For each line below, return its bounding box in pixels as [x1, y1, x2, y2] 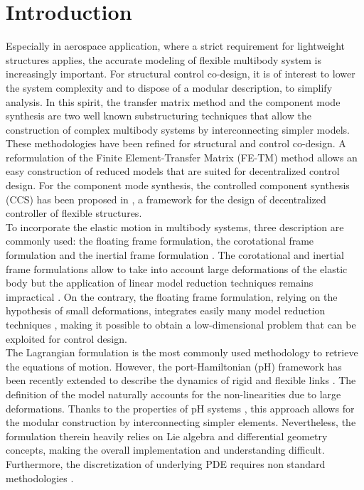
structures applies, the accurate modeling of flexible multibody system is [6, 52, 321, 67]
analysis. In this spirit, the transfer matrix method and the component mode [6, 94, 341, 109]
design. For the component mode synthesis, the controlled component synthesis [6, 178, 350, 193]
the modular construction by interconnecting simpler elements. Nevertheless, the [6, 415, 356, 430]
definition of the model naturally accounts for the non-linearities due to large [6, 386, 341, 401]
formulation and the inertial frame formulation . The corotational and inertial [6, 247, 344, 262]
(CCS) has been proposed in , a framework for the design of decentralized [6, 191, 326, 206]
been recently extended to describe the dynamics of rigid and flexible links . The [6, 373, 356, 388]
